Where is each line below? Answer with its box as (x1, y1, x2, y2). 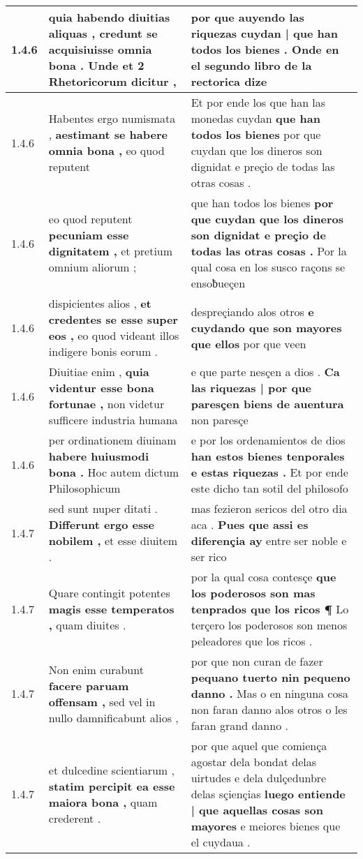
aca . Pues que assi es (191, 516, 309, 532)
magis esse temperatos (48, 601, 175, 617)
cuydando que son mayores (191, 319, 342, 336)
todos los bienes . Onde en (191, 41, 339, 57)
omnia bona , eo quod (48, 142, 165, 158)
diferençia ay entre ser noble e (191, 532, 347, 548)
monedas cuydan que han (191, 110, 320, 126)
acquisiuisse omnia (48, 41, 152, 57)
